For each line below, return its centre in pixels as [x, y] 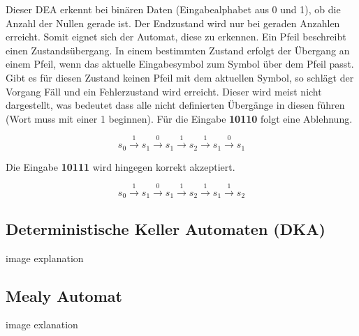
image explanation [45, 258]
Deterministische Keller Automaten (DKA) [166, 228]
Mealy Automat [64, 295]
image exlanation [42, 324]
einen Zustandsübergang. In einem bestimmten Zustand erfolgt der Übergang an [178, 50]
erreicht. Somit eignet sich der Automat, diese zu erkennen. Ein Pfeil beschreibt [176, 37]
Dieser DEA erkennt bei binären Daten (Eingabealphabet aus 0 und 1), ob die [173, 9]
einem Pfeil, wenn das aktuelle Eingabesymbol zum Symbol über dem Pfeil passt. [180, 64]
